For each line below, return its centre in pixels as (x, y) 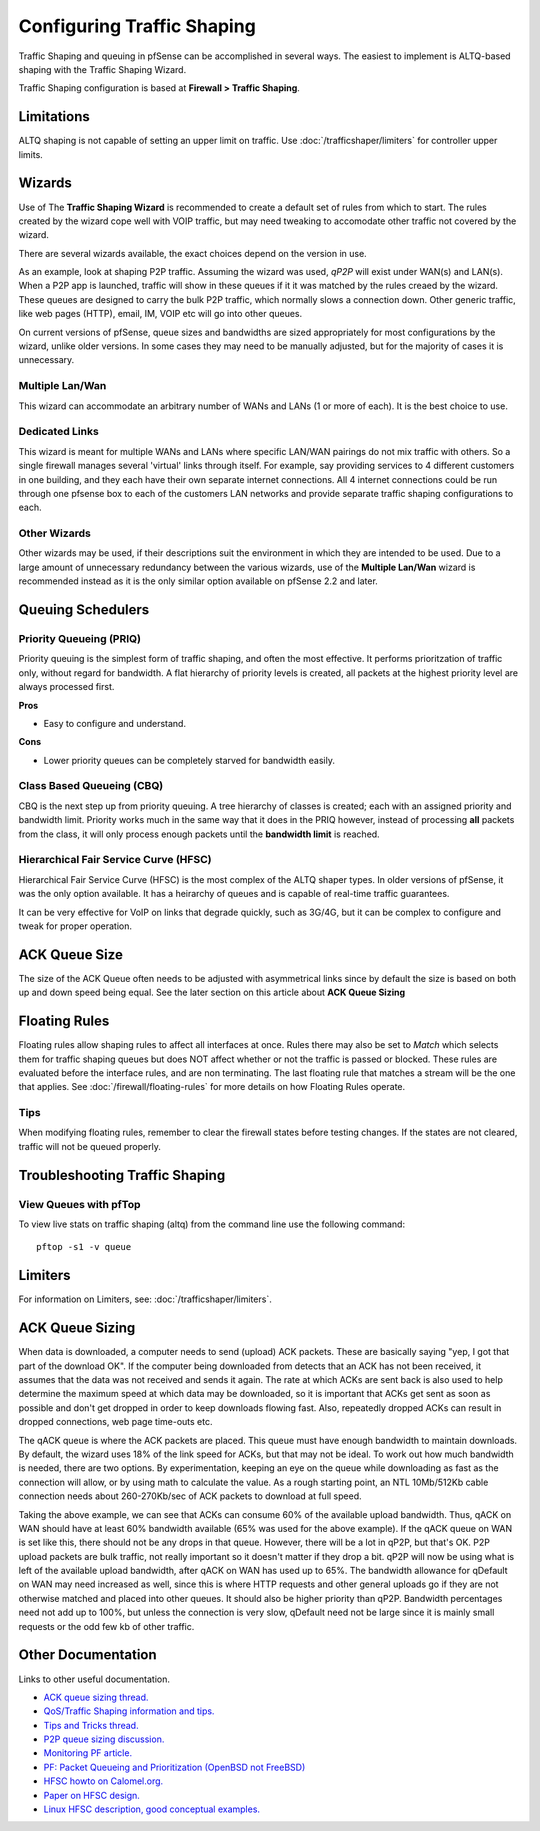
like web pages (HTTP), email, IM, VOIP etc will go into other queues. (160, 314)
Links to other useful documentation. (94, 1679)
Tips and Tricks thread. (91, 1725)
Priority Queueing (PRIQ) (80, 638)
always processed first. (66, 687)
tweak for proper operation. (75, 926)
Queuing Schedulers (84, 610)
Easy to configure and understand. (115, 723)
